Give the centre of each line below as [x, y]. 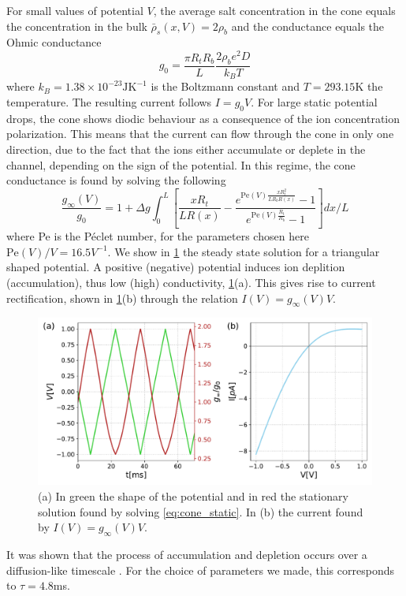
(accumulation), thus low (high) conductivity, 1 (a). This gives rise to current [191, 282]
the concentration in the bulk [77, 26]
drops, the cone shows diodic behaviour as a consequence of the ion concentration [203, 118]
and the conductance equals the [308, 26]
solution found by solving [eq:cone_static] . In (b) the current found [201, 511]
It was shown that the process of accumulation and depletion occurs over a [187, 554]
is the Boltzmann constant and [225, 86]
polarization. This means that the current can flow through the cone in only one [200, 134]
